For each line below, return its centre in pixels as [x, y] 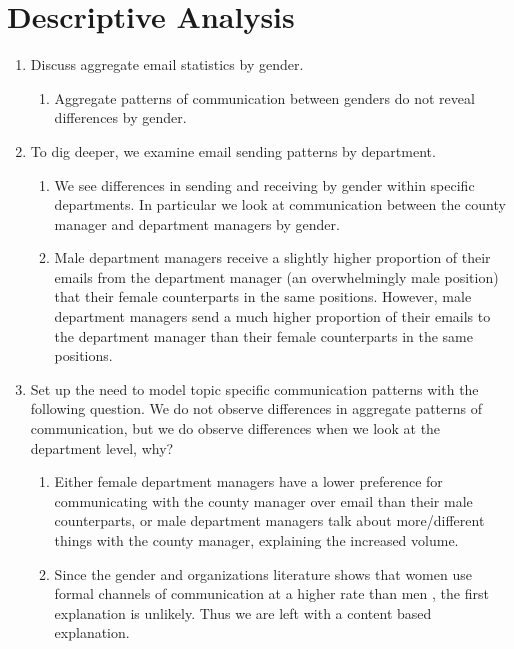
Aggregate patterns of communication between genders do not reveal [264, 97]
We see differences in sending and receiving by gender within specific [264, 184]
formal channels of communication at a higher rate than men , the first [271, 593]
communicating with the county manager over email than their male [263, 500]
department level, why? [102, 447]
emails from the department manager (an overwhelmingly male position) [276, 276]
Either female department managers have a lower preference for [248, 481]
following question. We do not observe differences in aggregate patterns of [256, 408]
